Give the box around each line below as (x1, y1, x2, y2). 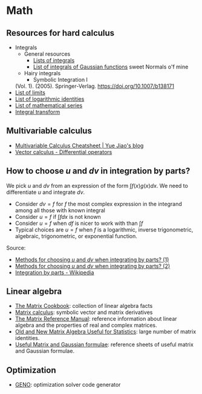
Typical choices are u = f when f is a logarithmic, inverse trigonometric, (15, 225, 194, 233)
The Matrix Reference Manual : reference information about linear (15, 315, 177, 322)
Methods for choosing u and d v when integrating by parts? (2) (15, 262, 171, 270)
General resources (24, 50, 71, 58)
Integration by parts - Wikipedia (15, 269, 94, 276)
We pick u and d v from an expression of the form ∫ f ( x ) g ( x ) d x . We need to (6, 182, 189, 189)
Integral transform (15, 109, 60, 115)
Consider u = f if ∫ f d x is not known (15, 213, 101, 220)
